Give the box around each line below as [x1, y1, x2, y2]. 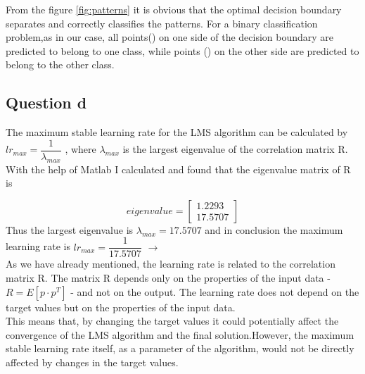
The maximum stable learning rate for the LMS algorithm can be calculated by [6, 125, 348, 139]
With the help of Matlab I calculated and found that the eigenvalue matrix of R [6, 161, 351, 176]
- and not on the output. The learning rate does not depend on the [70, 284, 359, 299]
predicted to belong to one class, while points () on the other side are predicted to [6, 43, 359, 58]
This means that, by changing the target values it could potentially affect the [6, 313, 339, 328]
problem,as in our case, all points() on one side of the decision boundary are [6, 30, 334, 44]
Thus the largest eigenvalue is [6, 222, 134, 237]
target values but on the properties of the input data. [6, 299, 236, 314]
